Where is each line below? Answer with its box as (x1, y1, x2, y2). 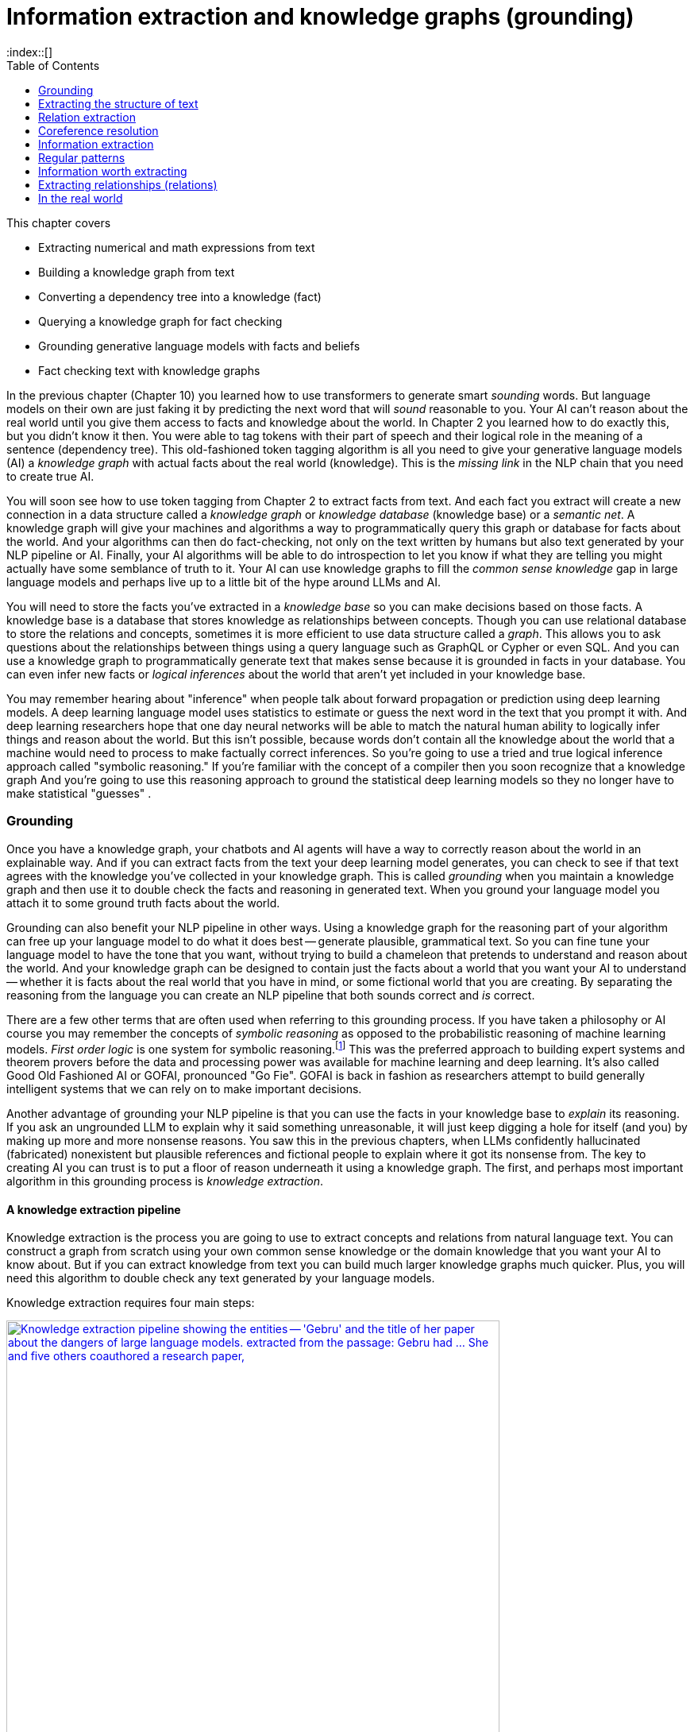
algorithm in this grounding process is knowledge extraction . (6, 1174, 324, 1189)
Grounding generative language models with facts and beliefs (38, 338, 360, 353)
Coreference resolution (38, 123, 159, 137)
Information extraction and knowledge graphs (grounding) (6, 3, 634, 30)
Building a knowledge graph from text (38, 265, 235, 279)
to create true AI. (6, 469, 94, 483)
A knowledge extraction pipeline (6, 1202, 181, 1216)
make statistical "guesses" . (6, 786, 152, 800)
